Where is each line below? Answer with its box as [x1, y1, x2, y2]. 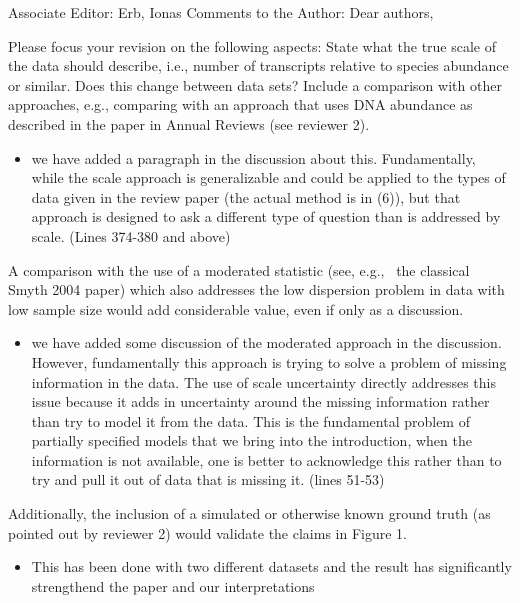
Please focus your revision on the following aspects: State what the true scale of [8, 35, 497, 56]
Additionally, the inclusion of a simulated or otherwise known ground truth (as [8, 503, 491, 524]
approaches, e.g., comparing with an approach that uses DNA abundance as [8, 94, 473, 115]
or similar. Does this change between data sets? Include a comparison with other [8, 74, 502, 95]
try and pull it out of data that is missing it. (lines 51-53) [31, 469, 385, 490]
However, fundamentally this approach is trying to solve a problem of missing [31, 351, 507, 372]
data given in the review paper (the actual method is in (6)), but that [31, 186, 461, 207]
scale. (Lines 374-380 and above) [31, 225, 231, 246]
